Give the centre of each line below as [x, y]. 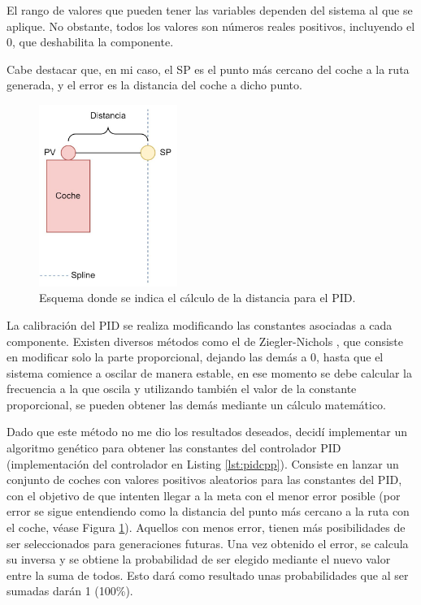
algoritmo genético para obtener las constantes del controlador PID [174, 448]
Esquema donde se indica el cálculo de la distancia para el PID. [197, 298]
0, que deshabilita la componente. [90, 42]
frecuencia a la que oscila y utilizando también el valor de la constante [182, 389]
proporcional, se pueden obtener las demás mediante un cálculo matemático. [196, 404]
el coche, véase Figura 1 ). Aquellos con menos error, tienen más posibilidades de [206, 527]
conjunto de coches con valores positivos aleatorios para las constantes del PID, [204, 480]
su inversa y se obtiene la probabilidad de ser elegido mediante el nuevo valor [199, 559]
